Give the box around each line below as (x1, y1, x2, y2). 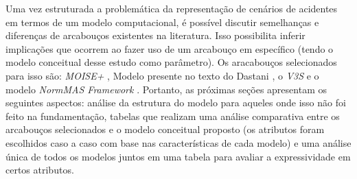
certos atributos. (5, 163, 74, 177)
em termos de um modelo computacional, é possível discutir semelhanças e (5, 14, 319, 29)
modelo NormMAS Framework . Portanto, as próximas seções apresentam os (5, 82, 327, 96)
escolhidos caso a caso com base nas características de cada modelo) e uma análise (5, 135, 352, 150)
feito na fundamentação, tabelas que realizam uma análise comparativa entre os (5, 108, 340, 123)
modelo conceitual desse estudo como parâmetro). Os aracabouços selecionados (5, 55, 337, 69)
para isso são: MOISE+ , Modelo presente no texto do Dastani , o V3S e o (5, 68, 319, 82)
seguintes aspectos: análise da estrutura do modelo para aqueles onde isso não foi (5, 95, 346, 110)
